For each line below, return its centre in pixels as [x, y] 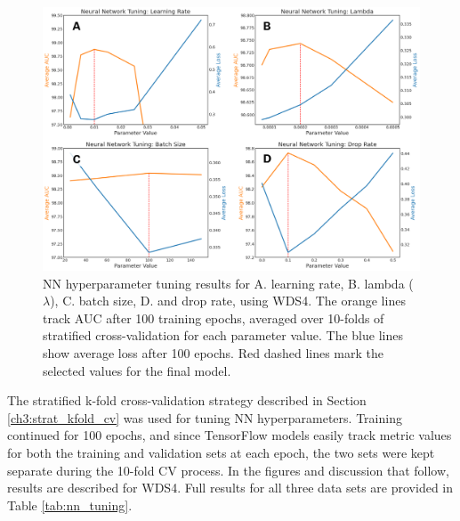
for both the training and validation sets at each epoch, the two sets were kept [221, 452]
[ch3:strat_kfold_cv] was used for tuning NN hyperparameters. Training [205, 417]
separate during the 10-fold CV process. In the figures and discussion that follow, [228, 470]
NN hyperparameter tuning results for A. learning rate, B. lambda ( [228, 283]
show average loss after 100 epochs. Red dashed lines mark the [213, 353]
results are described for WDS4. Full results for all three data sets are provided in [230, 488]
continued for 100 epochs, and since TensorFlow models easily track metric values [230, 435]
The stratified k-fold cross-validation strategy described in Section [187, 400]
